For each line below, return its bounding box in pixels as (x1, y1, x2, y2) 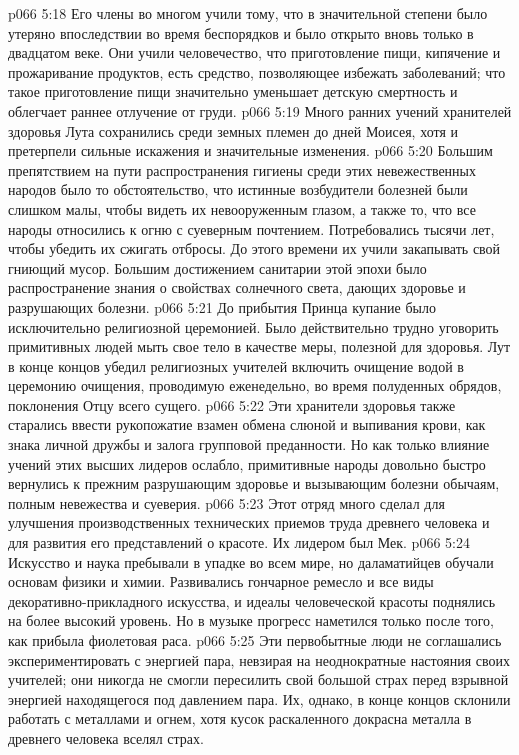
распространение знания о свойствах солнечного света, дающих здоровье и (8, 277, 466, 298)
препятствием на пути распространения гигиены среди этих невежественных (8, 159, 477, 180)
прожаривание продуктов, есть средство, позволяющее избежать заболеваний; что (8, 61, 506, 82)
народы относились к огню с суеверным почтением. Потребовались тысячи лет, (8, 218, 495, 239)
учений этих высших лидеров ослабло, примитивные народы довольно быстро (8, 453, 486, 474)
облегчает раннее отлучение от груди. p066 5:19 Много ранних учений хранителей (8, 100, 512, 121)
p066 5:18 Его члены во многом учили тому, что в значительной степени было (8, 3, 488, 23)
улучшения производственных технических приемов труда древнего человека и (8, 512, 490, 533)
